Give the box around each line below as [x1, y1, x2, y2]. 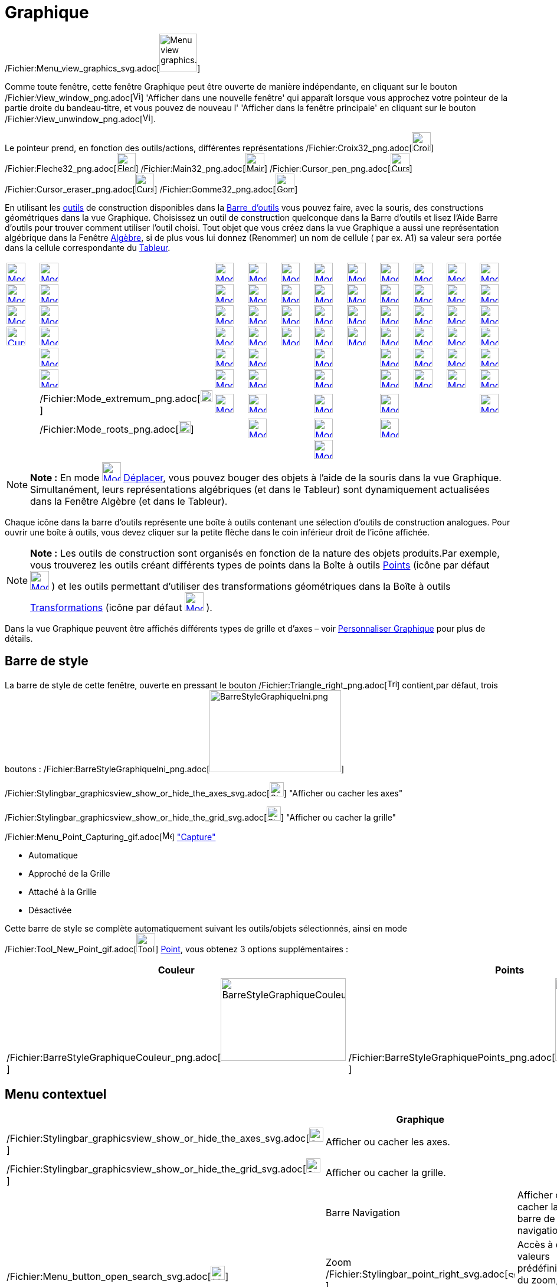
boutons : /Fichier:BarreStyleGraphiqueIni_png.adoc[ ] [5, 763, 345, 774]
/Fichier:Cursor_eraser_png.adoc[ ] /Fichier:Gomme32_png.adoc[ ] [5, 184, 298, 194]
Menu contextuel [5, 1087, 107, 1102]
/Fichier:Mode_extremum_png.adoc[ [40, 392, 201, 404]
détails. [5, 633, 33, 643]
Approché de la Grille [28, 868, 110, 878]
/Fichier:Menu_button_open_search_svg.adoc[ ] [6, 1270, 229, 1283]
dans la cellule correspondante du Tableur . [5, 242, 171, 253]
